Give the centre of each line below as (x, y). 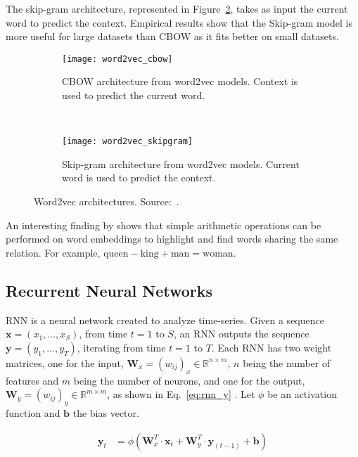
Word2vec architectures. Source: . (107, 201)
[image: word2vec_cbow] (117, 59)
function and (33, 413)
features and (32, 380)
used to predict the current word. (134, 95)
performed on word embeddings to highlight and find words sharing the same (172, 239)
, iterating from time (121, 347)
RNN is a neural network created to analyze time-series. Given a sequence (165, 320)
